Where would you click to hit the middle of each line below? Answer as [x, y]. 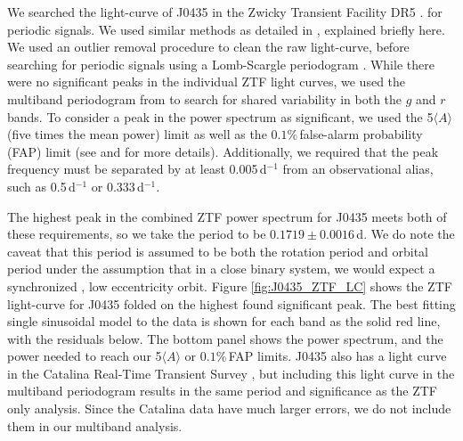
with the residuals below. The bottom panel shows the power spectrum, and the [225, 338]
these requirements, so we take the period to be [137, 234]
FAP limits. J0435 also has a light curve [337, 356]
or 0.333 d [118, 186]
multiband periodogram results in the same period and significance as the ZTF [222, 391]
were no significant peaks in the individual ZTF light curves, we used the [207, 82]
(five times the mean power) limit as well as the [137, 134]
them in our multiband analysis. [95, 425]
